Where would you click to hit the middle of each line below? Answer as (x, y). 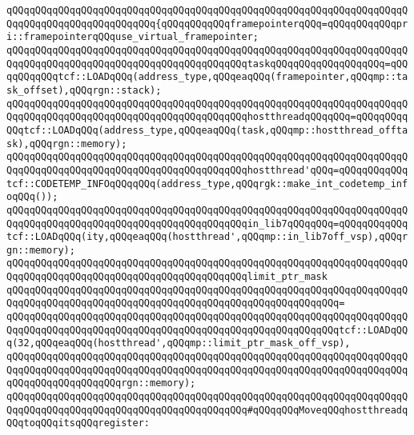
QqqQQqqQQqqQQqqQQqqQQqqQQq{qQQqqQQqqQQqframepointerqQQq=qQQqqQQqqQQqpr (207, 24)
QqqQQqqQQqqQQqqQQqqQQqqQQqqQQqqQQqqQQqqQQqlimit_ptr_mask (167, 277)
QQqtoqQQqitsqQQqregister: (78, 423)
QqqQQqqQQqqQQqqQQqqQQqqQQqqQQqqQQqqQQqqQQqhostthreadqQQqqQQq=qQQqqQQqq (207, 117)
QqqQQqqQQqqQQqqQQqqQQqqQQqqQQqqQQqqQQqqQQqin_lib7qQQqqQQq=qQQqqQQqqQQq (207, 223)
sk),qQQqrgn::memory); (67, 144)
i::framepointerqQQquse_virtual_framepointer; (133, 37)
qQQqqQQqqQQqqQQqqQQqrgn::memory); (101, 383)
